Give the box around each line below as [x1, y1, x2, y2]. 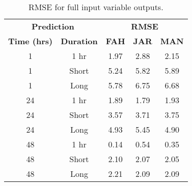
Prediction [31, 20, 74, 32]
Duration [61, 35, 98, 47]
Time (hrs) [8, 35, 53, 47]
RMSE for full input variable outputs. [28, 1, 163, 13]
